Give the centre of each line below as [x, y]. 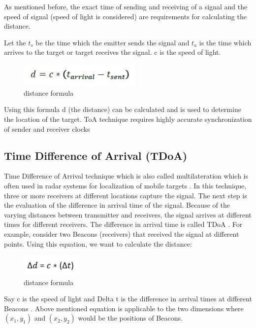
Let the [15, 42]
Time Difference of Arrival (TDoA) [96, 155]
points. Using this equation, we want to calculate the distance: [98, 243]
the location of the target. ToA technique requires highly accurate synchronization [128, 119]
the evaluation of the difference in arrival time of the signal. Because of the [117, 205]
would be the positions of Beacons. [130, 318]
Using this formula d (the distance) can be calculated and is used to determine [123, 109]
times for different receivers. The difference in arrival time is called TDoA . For [123, 224]
